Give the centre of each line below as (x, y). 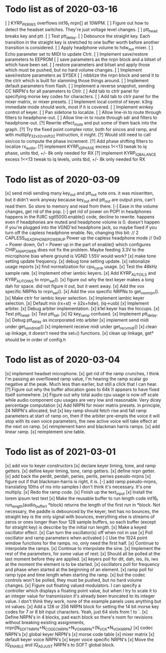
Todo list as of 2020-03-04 (63, 360)
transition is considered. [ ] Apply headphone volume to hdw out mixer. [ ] (79, 48)
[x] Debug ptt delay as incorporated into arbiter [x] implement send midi (77, 321)
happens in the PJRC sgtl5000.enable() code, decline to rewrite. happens (80, 217)
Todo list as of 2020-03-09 (62, 179)
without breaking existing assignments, (45, 623)
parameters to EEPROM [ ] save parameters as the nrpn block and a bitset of (83, 59)
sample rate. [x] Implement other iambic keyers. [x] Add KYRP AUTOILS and (81, 274)
